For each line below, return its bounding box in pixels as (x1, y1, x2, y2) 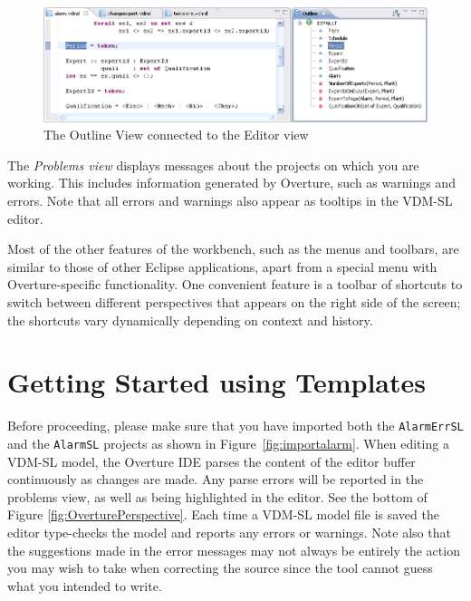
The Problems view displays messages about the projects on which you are (7, 155, 419, 174)
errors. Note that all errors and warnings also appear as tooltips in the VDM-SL (7, 190, 453, 209)
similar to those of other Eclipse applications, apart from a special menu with (7, 257, 437, 276)
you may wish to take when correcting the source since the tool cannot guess (7, 558, 433, 577)
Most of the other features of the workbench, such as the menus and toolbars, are (7, 239, 459, 258)
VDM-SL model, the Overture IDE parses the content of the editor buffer (7, 451, 416, 470)
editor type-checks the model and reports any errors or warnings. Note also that (7, 522, 451, 541)
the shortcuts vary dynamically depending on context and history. (7, 310, 373, 329)
